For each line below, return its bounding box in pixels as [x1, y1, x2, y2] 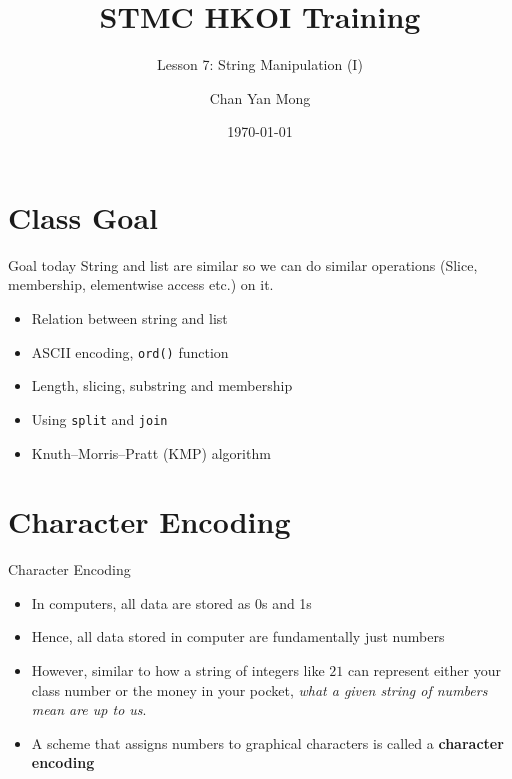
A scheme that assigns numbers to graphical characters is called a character [31, 732, 504, 753]
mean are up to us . [31, 699, 147, 720]
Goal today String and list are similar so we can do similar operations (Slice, [8, 254, 478, 275]
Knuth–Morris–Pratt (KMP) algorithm [31, 442, 271, 463]
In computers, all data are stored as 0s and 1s [31, 592, 312, 613]
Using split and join [31, 408, 168, 429]
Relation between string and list [31, 308, 228, 329]
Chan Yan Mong [209, 87, 311, 108]
